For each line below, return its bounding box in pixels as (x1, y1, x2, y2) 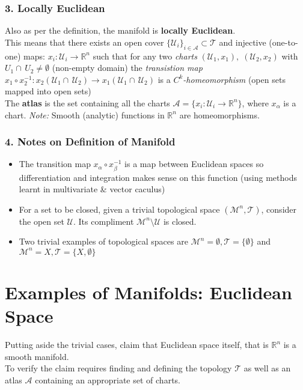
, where (242, 96, 269, 109)
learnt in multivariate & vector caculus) (19, 183, 165, 195)
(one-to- (269, 35, 298, 48)
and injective (219, 35, 266, 48)
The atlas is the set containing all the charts (5, 96, 170, 109)
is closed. (163, 215, 197, 227)
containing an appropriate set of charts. (35, 374, 180, 386)
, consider (261, 203, 297, 215)
